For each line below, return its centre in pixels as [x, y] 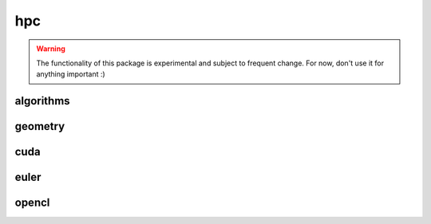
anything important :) [71, 74]
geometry [40, 126]
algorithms [43, 101]
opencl [32, 203]
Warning [51, 49]
